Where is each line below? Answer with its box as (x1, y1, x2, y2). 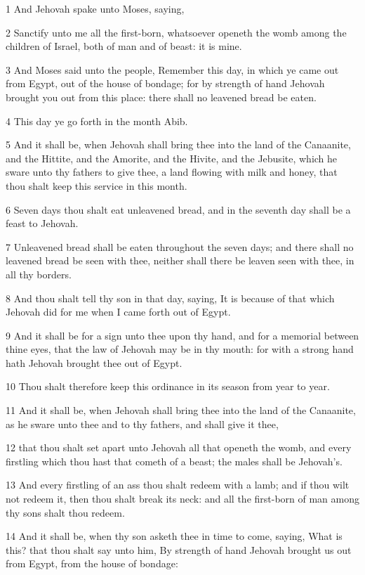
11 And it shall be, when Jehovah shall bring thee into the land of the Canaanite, (6, 403, 356, 418)
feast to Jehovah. (6, 216, 79, 231)
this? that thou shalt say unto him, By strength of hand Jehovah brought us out (6, 542, 352, 557)
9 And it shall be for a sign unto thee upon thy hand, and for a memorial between (6, 328, 359, 342)
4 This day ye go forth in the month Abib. (6, 113, 188, 128)
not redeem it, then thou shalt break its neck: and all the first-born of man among (6, 491, 360, 506)
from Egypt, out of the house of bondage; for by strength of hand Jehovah (6, 76, 325, 91)
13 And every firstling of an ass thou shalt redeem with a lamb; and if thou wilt (6, 477, 350, 492)
